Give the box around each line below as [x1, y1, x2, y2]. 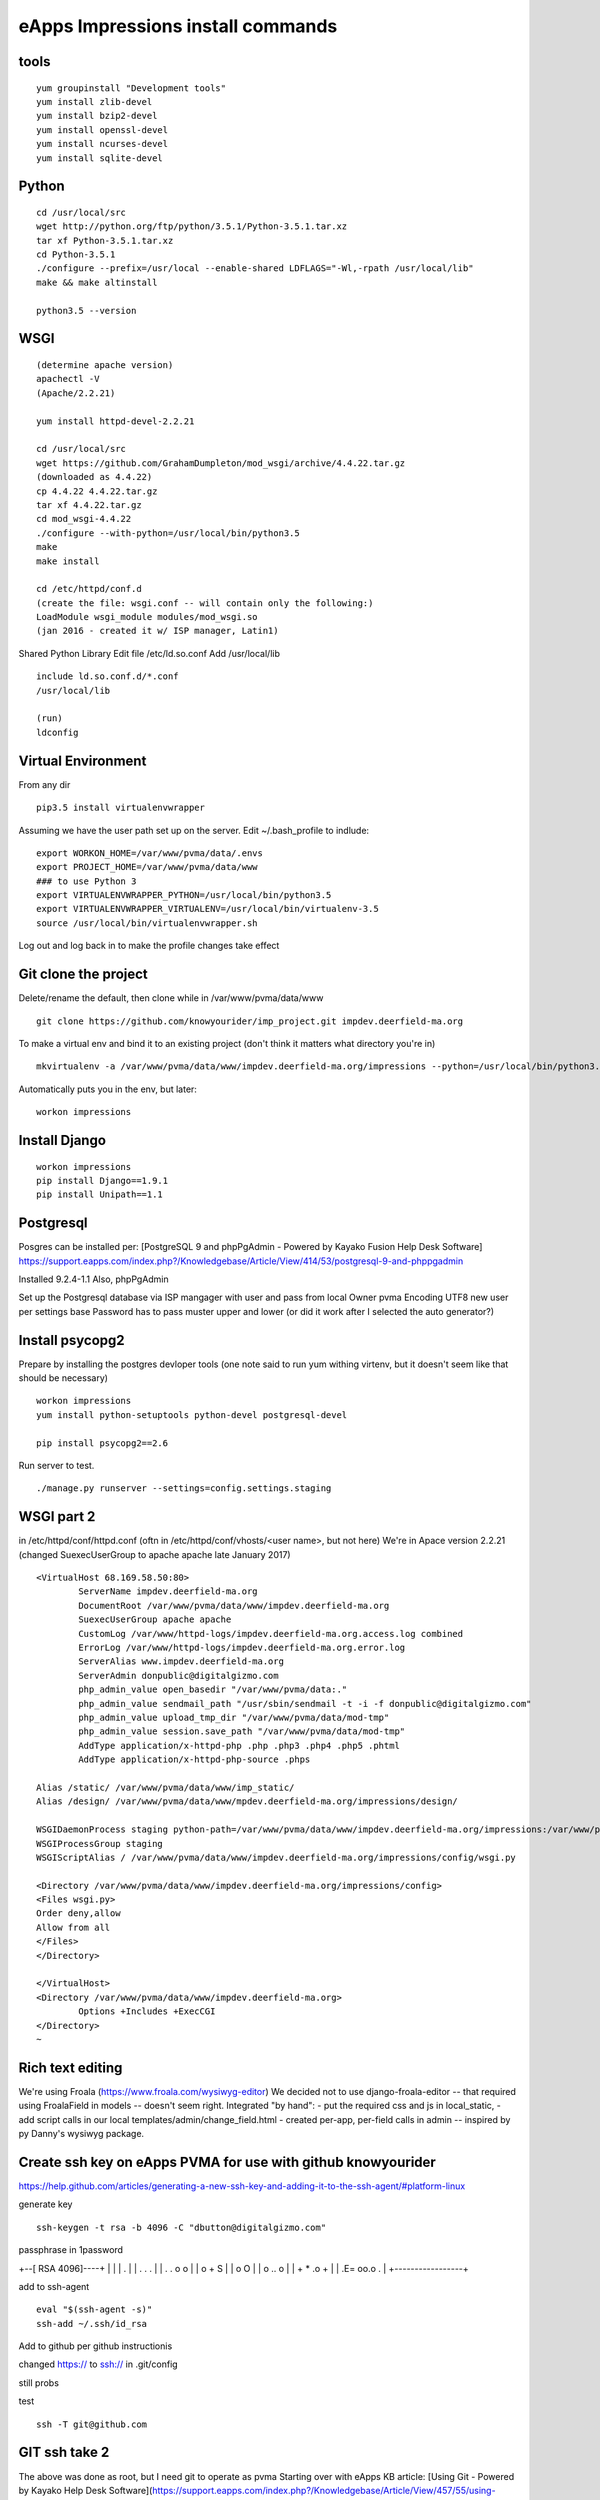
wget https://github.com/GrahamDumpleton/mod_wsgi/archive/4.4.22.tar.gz [36, 457, 406, 469]
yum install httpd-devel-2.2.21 [36, 415, 195, 427]
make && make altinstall [36, 276, 158, 288]
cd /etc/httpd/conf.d [36, 583, 142, 595]
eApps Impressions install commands [18, 15, 338, 37]
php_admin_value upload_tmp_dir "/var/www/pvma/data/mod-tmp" [78, 1712, 390, 1723]
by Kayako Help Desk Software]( [18, 2484, 153, 2496]
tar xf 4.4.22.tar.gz [36, 499, 142, 510]
